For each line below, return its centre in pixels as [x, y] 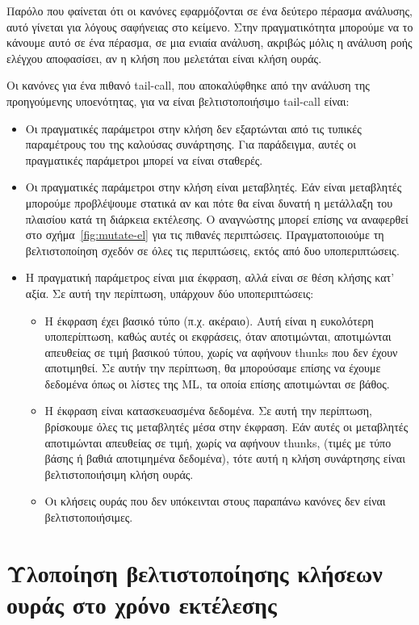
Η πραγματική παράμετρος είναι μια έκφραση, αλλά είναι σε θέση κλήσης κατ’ [210, 277]
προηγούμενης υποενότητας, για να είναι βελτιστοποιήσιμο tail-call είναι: [178, 101]
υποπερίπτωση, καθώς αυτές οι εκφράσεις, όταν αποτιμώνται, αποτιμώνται [218, 336]
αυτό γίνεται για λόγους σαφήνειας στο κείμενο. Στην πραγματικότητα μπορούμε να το [210, 26]
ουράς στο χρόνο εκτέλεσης [142, 604]
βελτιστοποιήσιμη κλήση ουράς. [119, 474]
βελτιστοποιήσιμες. [89, 517]
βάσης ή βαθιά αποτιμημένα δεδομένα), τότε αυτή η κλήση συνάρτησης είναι [225, 458]
